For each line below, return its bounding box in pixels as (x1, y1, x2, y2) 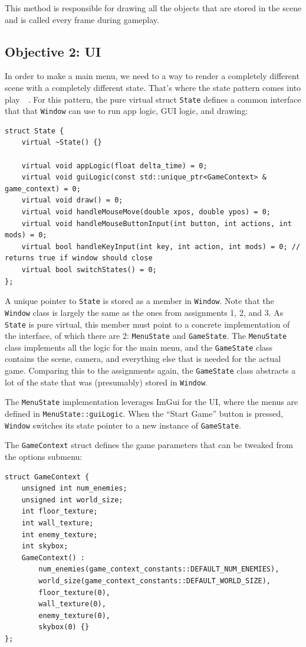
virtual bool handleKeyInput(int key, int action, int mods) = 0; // (21, 242, 301, 251)
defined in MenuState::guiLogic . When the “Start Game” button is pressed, (5, 407, 284, 420)
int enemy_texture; (21, 530, 98, 539)
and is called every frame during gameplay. (5, 13, 159, 25)
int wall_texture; (21, 518, 94, 527)
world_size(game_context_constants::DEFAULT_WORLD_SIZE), (38, 576, 271, 585)
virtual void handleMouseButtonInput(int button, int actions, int (21, 219, 292, 228)
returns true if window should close (5, 254, 153, 263)
